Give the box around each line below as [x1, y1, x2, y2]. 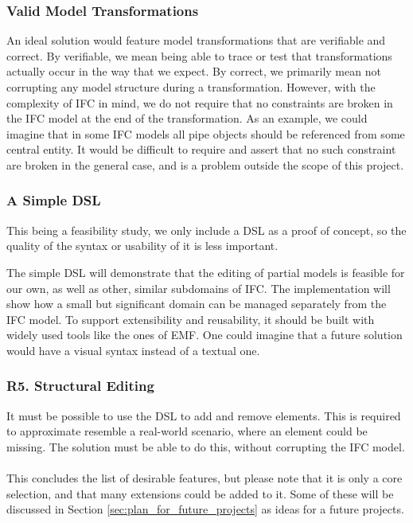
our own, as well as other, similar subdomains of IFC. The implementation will [6, 279, 391, 296]
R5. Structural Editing [6, 376, 154, 396]
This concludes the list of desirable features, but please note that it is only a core [6, 470, 403, 486]
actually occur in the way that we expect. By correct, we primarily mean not [6, 63, 381, 80]
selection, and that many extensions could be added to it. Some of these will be [6, 485, 394, 502]
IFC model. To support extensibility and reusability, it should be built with [6, 310, 375, 327]
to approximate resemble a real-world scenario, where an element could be [6, 423, 368, 439]
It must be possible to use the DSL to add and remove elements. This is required [6, 407, 401, 423]
